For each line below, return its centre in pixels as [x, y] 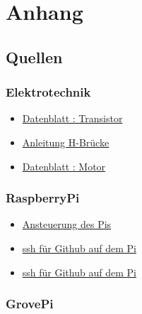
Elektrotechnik [48, 92]
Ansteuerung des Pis [67, 224]
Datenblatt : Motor [64, 166]
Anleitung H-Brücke [66, 142]
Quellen [34, 56]
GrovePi [30, 304]
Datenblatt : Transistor [72, 118]
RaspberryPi [43, 198]
